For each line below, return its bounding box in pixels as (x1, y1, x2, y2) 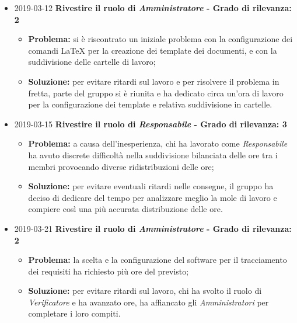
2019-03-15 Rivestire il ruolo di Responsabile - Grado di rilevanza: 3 (14, 117, 287, 130)
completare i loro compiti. (28, 307, 121, 319)
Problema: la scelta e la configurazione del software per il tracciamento (28, 253, 287, 266)
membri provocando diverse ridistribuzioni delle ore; (28, 160, 214, 172)
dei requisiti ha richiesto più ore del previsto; (28, 265, 189, 277)
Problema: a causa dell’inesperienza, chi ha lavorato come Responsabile (28, 137, 288, 150)
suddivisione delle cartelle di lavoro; (28, 55, 156, 68)
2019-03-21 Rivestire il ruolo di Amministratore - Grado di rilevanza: (14, 222, 292, 234)
